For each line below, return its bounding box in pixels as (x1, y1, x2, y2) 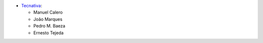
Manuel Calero (33, 10, 63, 15)
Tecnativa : (21, 3, 42, 8)
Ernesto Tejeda (33, 29, 64, 36)
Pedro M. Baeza (33, 23, 66, 29)
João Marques (33, 16, 63, 22)
